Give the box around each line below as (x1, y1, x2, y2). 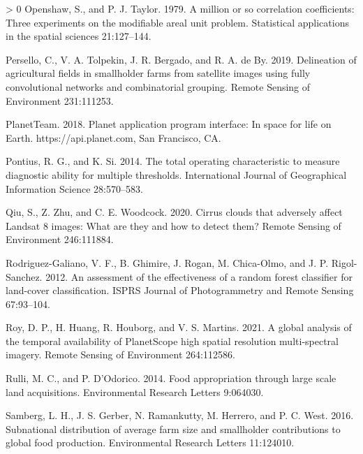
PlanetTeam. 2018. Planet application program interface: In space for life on (6, 117, 332, 131)
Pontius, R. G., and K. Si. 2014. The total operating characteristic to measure (6, 154, 340, 168)
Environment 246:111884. (6, 232, 114, 247)
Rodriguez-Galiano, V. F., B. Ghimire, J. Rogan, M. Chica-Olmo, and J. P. (6, 255, 329, 270)
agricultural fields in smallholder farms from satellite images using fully (6, 66, 311, 80)
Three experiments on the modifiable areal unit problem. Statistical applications (6, 15, 349, 29)
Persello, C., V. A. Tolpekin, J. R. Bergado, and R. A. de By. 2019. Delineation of (6, 52, 357, 66)
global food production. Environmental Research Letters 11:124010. (6, 435, 295, 450)
